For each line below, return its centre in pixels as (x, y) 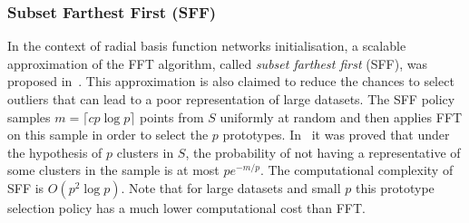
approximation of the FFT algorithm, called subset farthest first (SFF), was (217, 63)
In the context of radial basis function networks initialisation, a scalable (207, 46)
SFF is (26, 187)
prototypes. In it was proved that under (336, 135)
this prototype (395, 187)
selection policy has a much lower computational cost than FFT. (186, 207)
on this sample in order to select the (108, 135)
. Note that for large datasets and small (231, 187)
